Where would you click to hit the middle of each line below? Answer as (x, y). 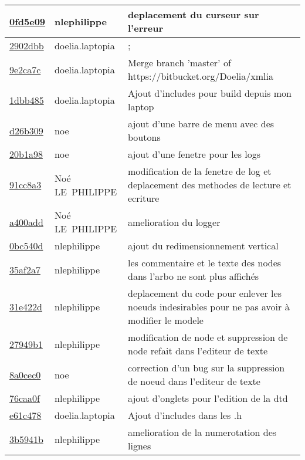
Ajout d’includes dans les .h (185, 415)
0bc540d (26, 246)
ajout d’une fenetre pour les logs (194, 154)
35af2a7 (25, 269)
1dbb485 (27, 100)
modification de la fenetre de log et (200, 171)
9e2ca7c (25, 69)
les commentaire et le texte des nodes (205, 263)
